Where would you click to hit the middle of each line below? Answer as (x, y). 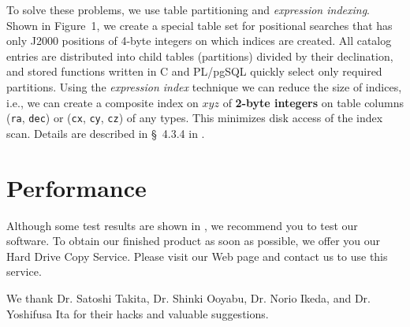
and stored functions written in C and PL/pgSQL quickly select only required (194, 71)
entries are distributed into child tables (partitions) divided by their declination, (200, 56)
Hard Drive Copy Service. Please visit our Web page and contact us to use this (197, 256)
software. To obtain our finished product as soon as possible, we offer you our (194, 241)
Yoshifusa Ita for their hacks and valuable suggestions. (138, 313)
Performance (76, 187)
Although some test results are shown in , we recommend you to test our (182, 225)
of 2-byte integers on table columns (313, 102)
